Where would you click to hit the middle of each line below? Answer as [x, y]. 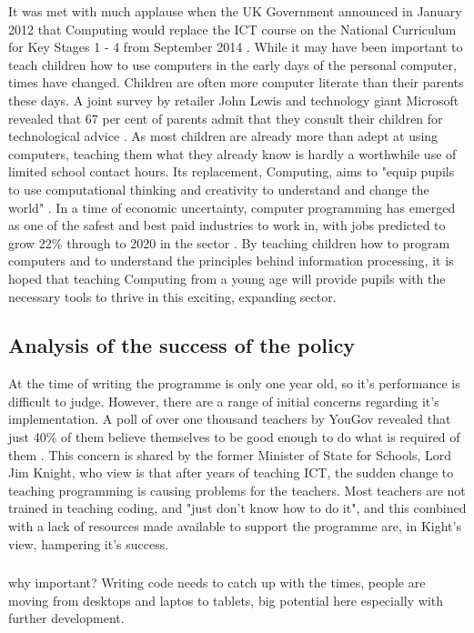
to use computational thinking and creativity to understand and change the [219, 189]
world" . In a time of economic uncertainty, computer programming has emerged [232, 207]
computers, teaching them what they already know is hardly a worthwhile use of [232, 153]
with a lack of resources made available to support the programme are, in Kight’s [235, 526]
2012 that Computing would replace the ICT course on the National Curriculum [232, 29]
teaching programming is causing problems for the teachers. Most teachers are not [237, 490]
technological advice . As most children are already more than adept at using [223, 136]
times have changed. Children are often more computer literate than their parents [236, 82]
